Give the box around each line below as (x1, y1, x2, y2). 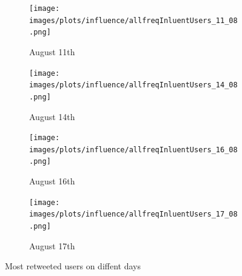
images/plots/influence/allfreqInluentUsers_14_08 (29, 81, 238, 90)
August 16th (29, 175, 75, 187)
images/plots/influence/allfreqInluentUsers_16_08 (29, 145, 238, 154)
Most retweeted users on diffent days (5, 260, 141, 272)
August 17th (29, 239, 75, 252)
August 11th (29, 45, 75, 58)
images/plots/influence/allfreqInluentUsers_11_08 (29, 16, 238, 25)
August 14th (29, 110, 75, 123)
